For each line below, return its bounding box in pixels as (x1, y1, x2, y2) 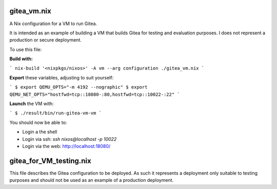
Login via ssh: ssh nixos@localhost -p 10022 (22, 136, 117, 142)
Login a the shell (22, 129, 57, 135)
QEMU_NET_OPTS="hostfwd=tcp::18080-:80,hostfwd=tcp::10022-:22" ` (9, 91, 181, 97)
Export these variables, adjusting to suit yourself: (9, 74, 114, 80)
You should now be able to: (9, 119, 67, 125)
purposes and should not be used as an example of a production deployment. (9, 177, 174, 183)
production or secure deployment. (9, 37, 82, 43)
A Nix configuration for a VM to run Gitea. (9, 20, 97, 27)
